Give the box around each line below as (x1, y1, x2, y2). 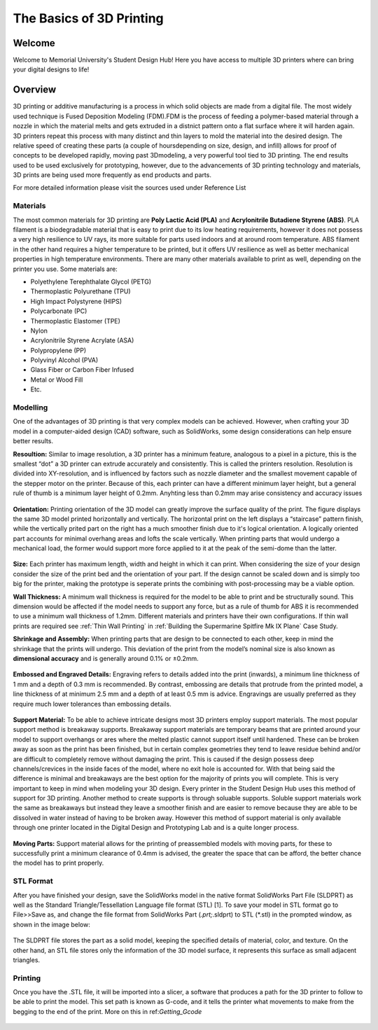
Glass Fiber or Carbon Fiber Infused (30, 366, 134, 374)
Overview (13, 84, 57, 96)
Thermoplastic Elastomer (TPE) (30, 316, 120, 325)
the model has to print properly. (13, 858, 104, 868)
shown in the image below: (13, 920, 90, 928)
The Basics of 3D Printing (13, 11, 164, 26)
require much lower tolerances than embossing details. (13, 700, 171, 708)
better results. (13, 437, 54, 445)
